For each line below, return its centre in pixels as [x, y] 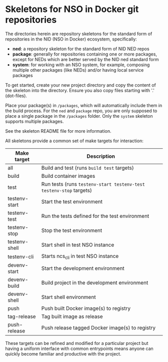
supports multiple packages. [34, 121]
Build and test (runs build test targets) [87, 168]
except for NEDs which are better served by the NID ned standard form [85, 59]
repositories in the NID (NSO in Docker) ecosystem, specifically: [71, 39]
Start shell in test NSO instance [78, 245]
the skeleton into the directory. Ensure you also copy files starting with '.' [80, 90]
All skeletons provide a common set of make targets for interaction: [74, 141]
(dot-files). [16, 96]
